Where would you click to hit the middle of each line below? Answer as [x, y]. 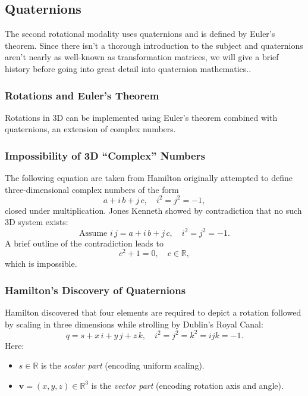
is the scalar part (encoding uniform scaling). [123, 365]
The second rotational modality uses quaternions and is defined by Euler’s [140, 34]
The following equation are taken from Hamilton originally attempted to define [149, 178]
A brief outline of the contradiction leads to [84, 243]
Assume [93, 233]
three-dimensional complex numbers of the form [92, 189]
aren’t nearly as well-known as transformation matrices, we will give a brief [142, 57]
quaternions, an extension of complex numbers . [90, 129]
